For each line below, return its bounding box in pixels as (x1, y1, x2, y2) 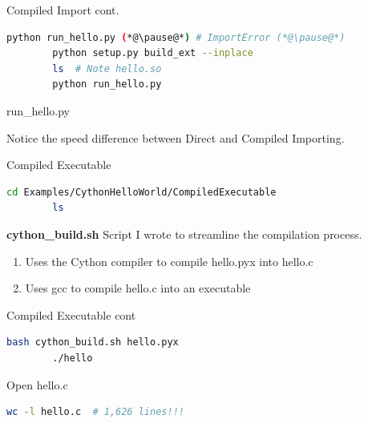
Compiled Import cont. (6, 2, 119, 18)
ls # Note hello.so (52, 62, 162, 75)
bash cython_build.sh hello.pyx (6, 336, 179, 348)
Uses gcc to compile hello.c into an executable (25, 280, 251, 296)
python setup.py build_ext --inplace (52, 47, 253, 59)
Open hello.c (6, 376, 68, 393)
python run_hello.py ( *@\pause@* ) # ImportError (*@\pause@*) (6, 31, 346, 43)
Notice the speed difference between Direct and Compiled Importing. (6, 129, 345, 146)
